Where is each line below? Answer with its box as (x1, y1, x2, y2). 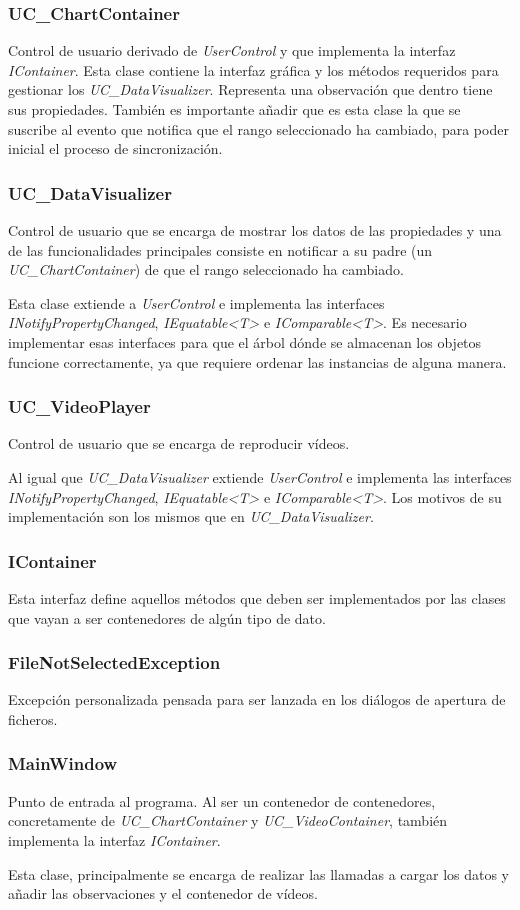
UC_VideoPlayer (8, 394, 151, 419)
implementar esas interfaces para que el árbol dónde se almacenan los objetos (8, 331, 482, 352)
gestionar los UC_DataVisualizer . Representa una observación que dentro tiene (8, 79, 493, 100)
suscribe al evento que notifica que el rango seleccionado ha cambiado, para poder (8, 118, 509, 139)
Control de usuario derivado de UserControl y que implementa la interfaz (8, 40, 456, 61)
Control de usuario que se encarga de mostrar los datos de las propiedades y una (8, 220, 502, 240)
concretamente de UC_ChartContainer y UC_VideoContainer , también (8, 810, 448, 831)
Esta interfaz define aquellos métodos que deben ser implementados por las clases (8, 587, 506, 608)
